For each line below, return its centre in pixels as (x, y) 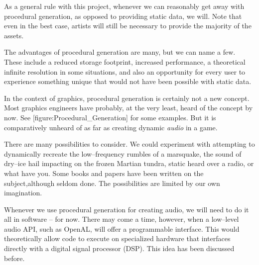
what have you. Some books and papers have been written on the (104, 173)
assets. (14, 35)
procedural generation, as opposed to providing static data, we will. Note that (123, 16)
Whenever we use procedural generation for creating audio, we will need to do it (127, 209)
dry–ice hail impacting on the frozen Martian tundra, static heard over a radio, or (129, 163)
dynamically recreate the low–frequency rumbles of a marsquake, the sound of (123, 153)
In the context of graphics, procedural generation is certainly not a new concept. (127, 98)
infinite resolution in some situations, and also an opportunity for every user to (125, 71)
